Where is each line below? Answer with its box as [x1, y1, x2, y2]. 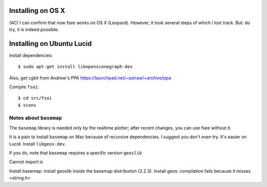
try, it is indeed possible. [9, 26, 59, 32]
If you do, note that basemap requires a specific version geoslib [9, 150, 142, 156]
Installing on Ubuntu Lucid [9, 39, 92, 48]
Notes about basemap [9, 114, 62, 121]
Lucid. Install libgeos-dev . [9, 141, 66, 147]
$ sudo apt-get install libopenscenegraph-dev [18, 64, 133, 70]
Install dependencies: [9, 52, 53, 58]
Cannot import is [9, 159, 43, 165]
